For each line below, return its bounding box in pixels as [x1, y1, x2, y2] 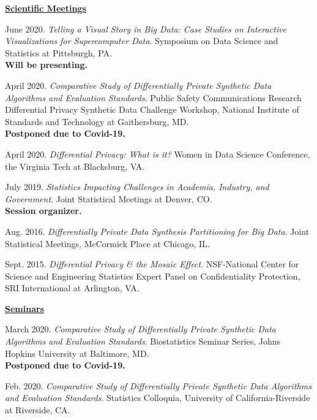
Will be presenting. [5, 58, 88, 71]
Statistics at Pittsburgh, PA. [5, 46, 112, 59]
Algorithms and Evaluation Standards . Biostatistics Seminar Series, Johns [5, 335, 281, 348]
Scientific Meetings [5, 2, 86, 14]
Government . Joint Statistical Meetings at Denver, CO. [5, 192, 212, 205]
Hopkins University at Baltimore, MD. [5, 346, 149, 359]
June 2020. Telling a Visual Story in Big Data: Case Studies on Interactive [5, 22, 286, 35]
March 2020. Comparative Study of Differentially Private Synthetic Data [5, 323, 276, 335]
